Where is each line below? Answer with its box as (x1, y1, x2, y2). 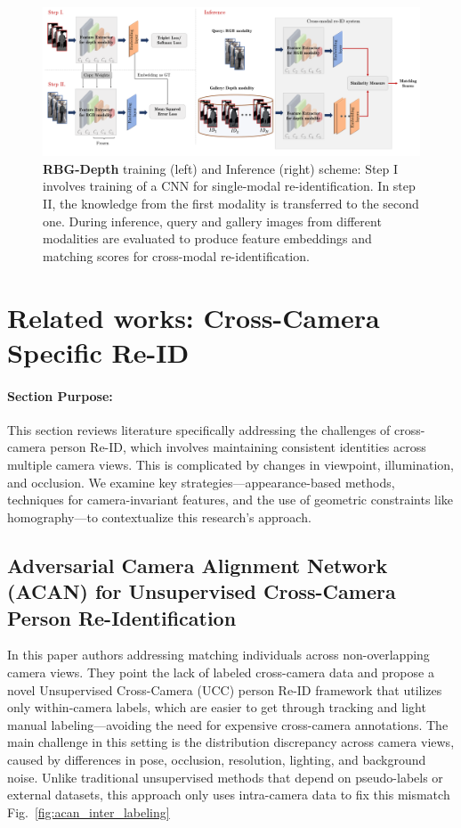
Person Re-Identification (7, 603, 237, 631)
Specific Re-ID (7, 333, 190, 370)
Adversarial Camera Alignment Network (7, 551, 388, 578)
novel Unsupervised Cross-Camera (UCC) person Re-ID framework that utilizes (7, 680, 442, 699)
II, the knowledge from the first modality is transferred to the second (43, 194, 419, 213)
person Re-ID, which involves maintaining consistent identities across (50, 438, 426, 456)
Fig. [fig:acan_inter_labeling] (7, 802, 170, 821)
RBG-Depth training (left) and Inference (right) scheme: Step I (43, 159, 399, 177)
